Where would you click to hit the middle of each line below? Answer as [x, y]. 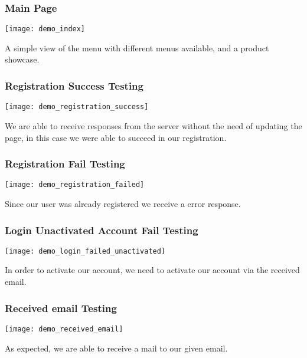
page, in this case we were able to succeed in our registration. [116, 137]
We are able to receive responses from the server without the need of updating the [153, 125]
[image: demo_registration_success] [77, 107]
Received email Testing [61, 308]
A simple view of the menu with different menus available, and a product [137, 47]
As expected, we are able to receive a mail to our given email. [116, 348]
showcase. [22, 59]
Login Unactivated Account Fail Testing [102, 230]
